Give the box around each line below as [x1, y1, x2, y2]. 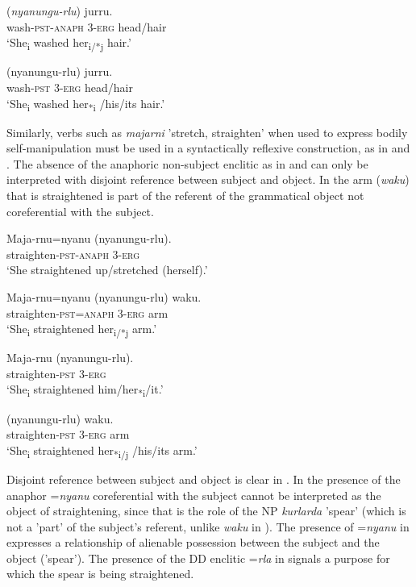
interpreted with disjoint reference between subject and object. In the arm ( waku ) [6, 171, 410, 188]
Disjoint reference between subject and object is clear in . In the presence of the [6, 470, 401, 487]
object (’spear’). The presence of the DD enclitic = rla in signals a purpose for [6, 549, 390, 566]
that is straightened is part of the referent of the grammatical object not [6, 187, 364, 203]
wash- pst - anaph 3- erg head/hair [6, 18, 167, 35]
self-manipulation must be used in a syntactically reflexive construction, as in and [6, 139, 410, 156]
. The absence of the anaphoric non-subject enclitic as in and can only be [6, 155, 368, 172]
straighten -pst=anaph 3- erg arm [6, 304, 168, 321]
